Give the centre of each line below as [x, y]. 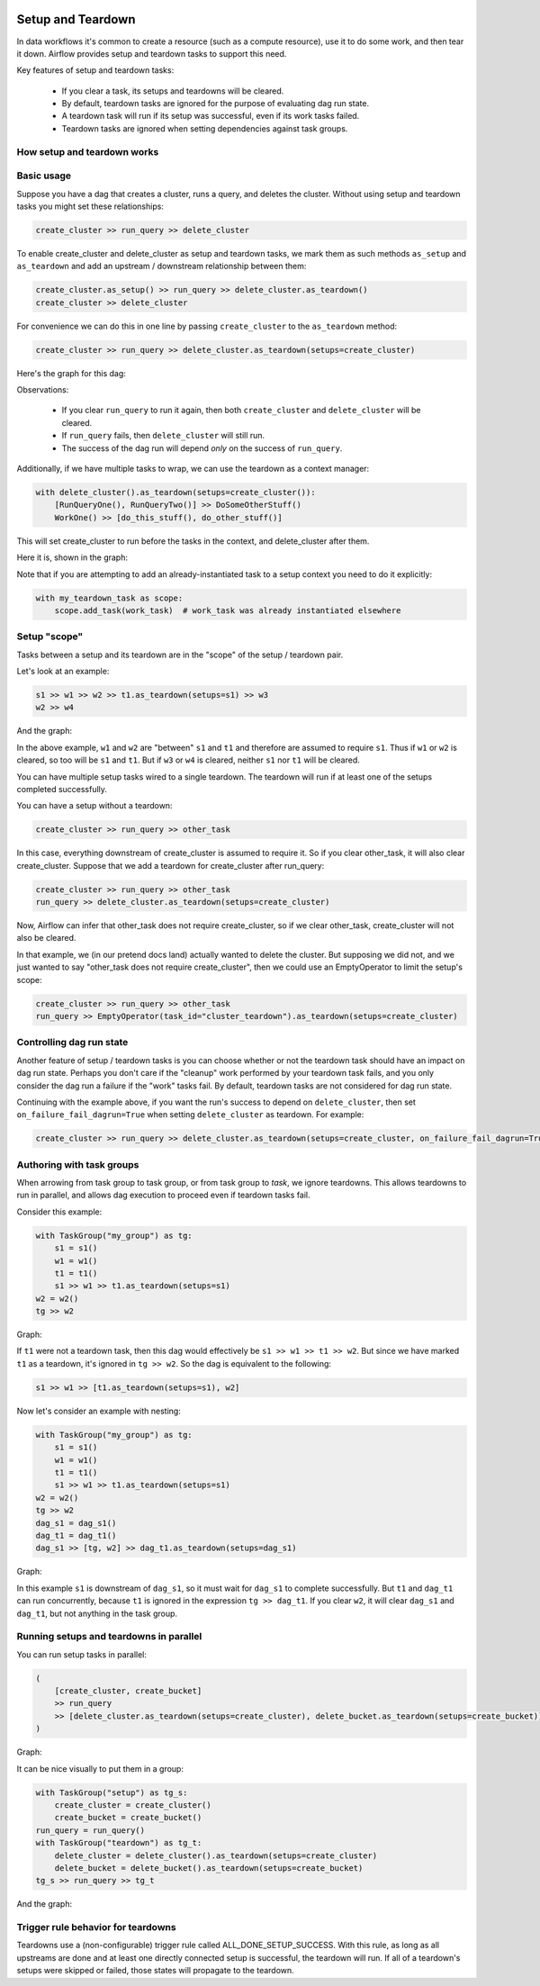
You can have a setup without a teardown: [94, 806]
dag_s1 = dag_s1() [76, 1523]
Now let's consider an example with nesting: [99, 1411]
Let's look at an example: [63, 672]
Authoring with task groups [78, 1164]
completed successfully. [62, 789]
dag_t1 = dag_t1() [76, 1535]
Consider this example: [59, 1212]
